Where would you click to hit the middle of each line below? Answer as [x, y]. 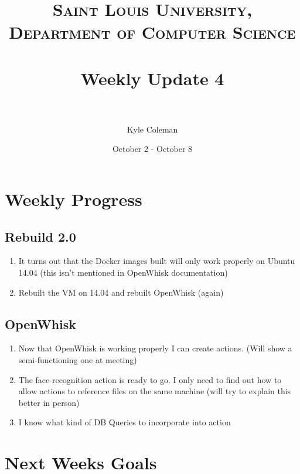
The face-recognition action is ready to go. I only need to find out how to [150, 379]
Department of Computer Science [152, 32]
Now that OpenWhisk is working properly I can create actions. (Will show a [155, 348]
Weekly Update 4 [152, 78]
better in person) [49, 402]
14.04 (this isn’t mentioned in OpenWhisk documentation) [123, 272]
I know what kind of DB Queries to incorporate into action [125, 422]
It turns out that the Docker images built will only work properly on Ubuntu [157, 261]
